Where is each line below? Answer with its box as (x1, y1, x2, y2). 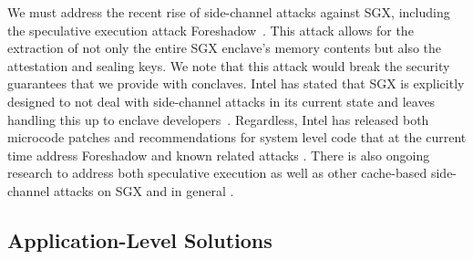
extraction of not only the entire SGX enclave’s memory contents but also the (7, 38, 442, 57)
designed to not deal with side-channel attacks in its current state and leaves (7, 91, 436, 110)
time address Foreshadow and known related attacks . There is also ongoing (7, 145, 430, 164)
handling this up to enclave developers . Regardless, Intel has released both (7, 109, 429, 129)
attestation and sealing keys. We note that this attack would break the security (7, 56, 450, 75)
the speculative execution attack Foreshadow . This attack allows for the (7, 20, 414, 39)
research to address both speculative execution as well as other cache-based (7, 163, 427, 182)
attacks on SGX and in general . (53, 181, 234, 200)
